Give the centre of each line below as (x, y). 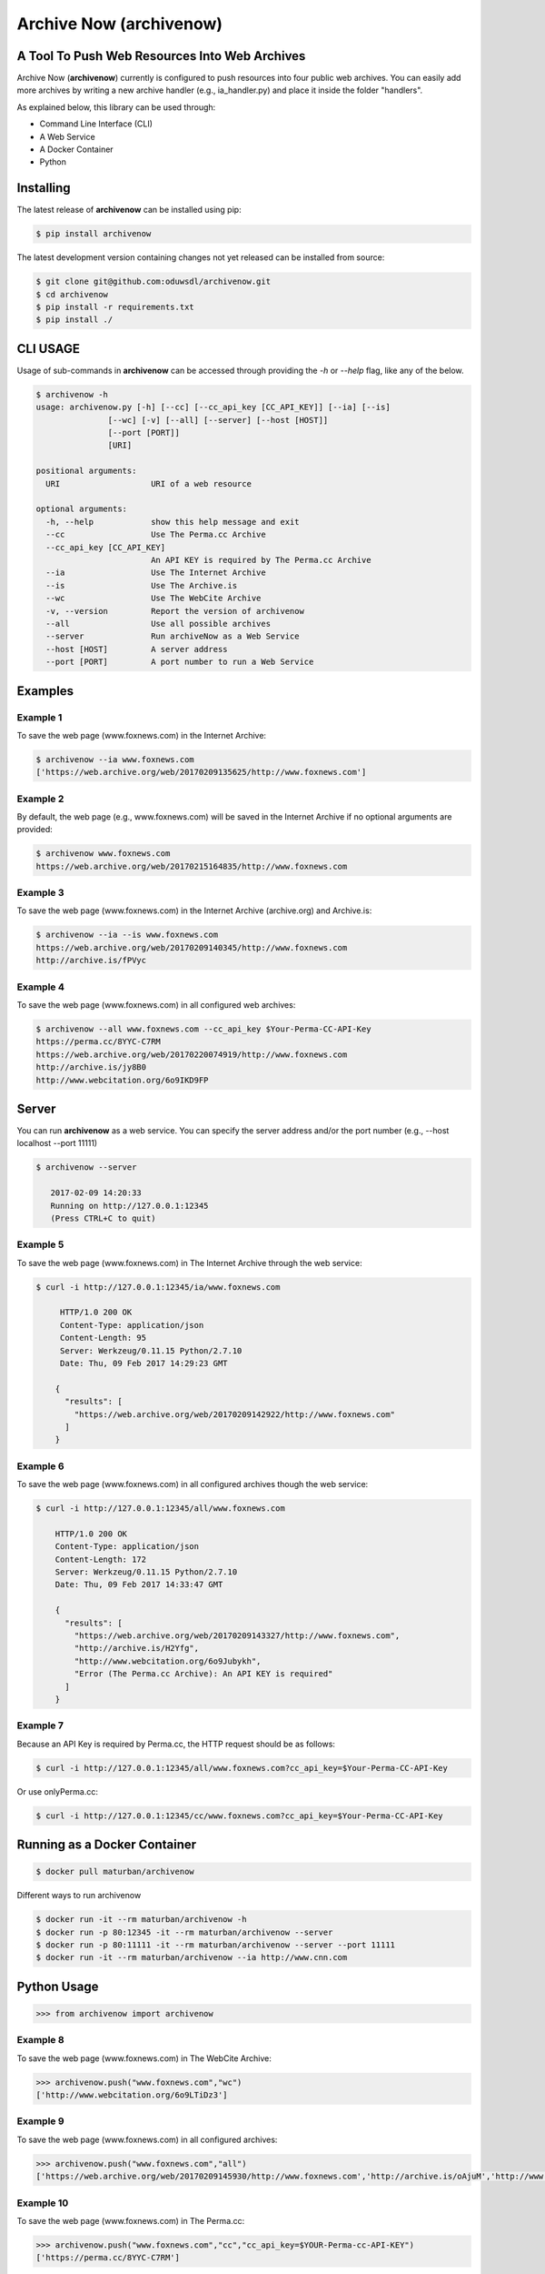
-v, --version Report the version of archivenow (175, 611)
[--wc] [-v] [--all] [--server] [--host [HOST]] (218, 420)
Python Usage (58, 1986)
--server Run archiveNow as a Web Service (173, 636)
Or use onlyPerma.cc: (58, 1791)
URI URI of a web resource (149, 483)
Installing (44, 188)
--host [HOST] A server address (137, 649)
